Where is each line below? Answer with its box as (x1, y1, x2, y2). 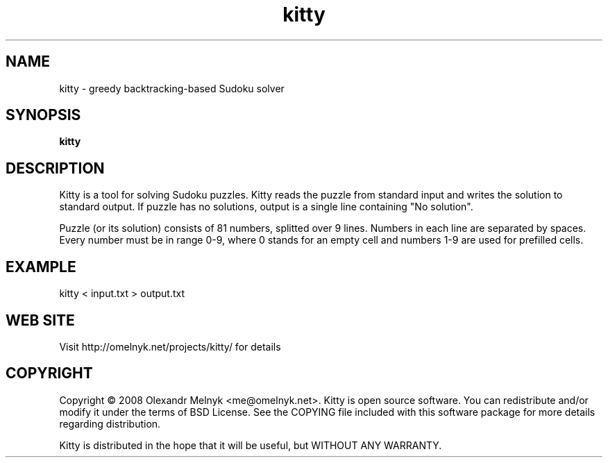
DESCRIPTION (6, 159, 105, 177)
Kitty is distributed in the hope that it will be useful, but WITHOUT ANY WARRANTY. (59, 439, 442, 451)
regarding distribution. (59, 417, 161, 430)
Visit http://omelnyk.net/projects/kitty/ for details (59, 340, 281, 353)
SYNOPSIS (6, 106, 81, 124)
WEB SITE (6, 311, 75, 329)
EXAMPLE (6, 258, 76, 276)
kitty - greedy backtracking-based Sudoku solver (59, 82, 285, 94)
